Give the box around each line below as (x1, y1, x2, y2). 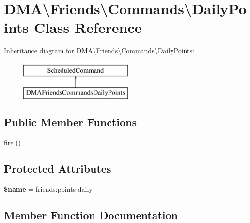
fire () (4, 137, 21, 148)
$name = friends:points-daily (4, 184, 93, 194)
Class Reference (33, 17, 142, 37)
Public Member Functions (4, 115, 137, 130)
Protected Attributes (4, 161, 111, 176)
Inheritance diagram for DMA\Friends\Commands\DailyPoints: (4, 45, 194, 56)
